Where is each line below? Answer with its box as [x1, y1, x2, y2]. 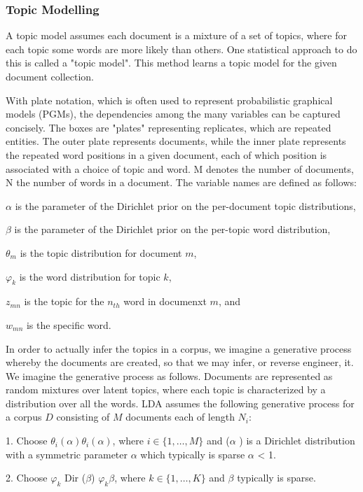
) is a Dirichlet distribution [239, 433, 355, 448]
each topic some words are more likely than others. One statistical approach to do [6, 41, 357, 56]
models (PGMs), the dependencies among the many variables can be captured [6, 106, 341, 121]
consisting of [56, 409, 110, 424]
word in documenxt [123, 294, 207, 309]
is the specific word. [26, 317, 111, 332]
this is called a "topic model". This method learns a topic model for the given [6, 55, 337, 70]
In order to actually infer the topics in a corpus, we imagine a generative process [6, 341, 352, 356]
